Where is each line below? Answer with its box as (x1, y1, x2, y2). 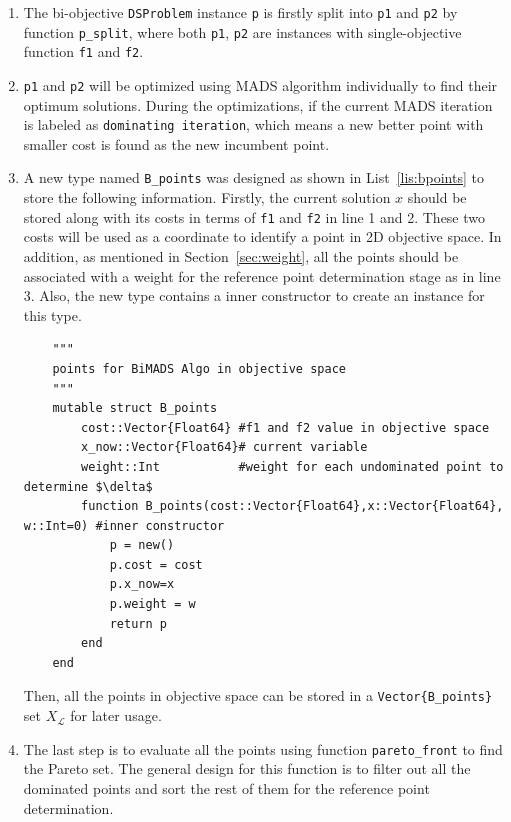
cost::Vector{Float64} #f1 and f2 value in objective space (81, 420, 490, 435)
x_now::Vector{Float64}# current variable (81, 440, 368, 455)
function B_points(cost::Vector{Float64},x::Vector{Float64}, (81, 499, 504, 514)
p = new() (109, 538, 175, 553)
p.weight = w (109, 597, 196, 612)
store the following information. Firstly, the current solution (23, 187, 391, 208)
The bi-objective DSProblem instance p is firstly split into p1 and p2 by (23, 2, 458, 22)
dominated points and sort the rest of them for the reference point (23, 777, 430, 798)
